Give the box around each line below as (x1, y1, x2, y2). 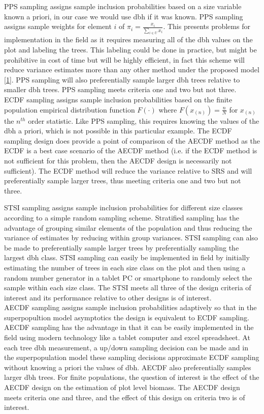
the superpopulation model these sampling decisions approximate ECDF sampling (4, 352, 259, 363)
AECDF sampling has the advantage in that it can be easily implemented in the (4, 322, 254, 333)
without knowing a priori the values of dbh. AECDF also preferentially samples (4, 362, 251, 372)
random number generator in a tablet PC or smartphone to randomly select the (4, 272, 252, 283)
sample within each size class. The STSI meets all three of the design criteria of (4, 282, 251, 293)
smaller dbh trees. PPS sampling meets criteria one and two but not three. (4, 84, 237, 95)
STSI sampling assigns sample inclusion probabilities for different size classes (4, 202, 243, 213)
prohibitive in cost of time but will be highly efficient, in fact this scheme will (4, 54, 245, 65)
